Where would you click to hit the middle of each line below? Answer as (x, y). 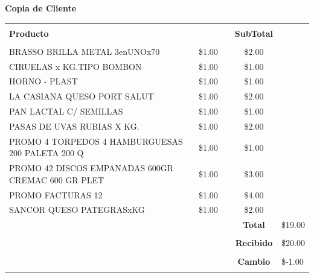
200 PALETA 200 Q (46, 153)
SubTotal (254, 33)
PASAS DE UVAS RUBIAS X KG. (74, 126)
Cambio (254, 261)
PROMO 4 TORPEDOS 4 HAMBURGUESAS (96, 141)
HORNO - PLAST (43, 81)
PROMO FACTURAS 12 (56, 194)
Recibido (254, 243)
